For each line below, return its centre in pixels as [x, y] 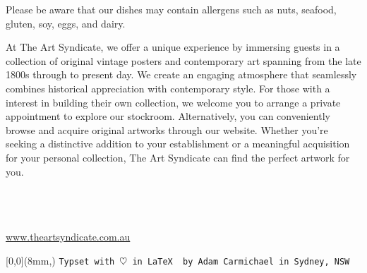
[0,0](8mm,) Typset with [60, 260]
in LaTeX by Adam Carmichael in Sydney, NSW [241, 261]
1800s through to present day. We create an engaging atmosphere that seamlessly [181, 74]
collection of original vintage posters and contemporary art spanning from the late [183, 60]
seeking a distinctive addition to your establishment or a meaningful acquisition [178, 144]
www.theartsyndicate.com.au [68, 236]
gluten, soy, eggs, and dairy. [66, 23]
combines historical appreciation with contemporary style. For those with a [168, 88]
